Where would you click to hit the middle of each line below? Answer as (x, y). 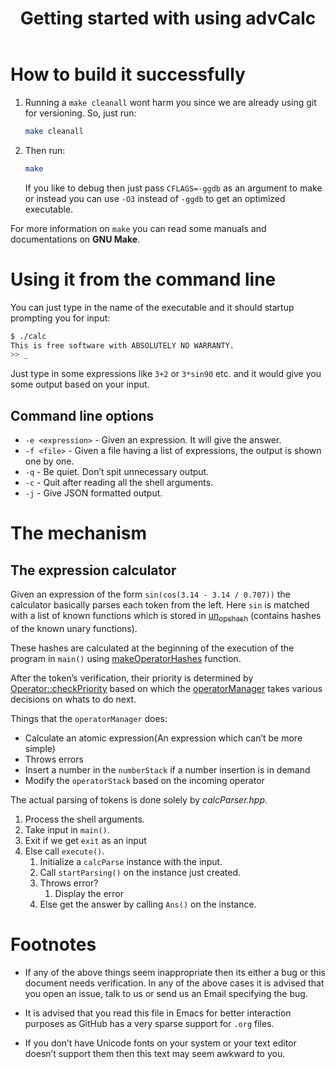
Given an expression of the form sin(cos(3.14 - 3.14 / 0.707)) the (150, 594)
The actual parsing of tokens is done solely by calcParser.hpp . (139, 799)
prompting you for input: (60, 318)
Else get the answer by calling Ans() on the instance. (148, 904)
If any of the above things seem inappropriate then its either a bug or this (175, 972)
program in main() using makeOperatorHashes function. (126, 658)
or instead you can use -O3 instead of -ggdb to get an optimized (155, 198)
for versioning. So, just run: (80, 113)
